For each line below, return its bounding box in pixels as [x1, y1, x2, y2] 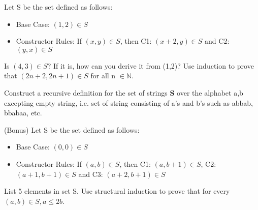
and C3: [78, 168, 103, 179]
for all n [90, 70, 116, 81]
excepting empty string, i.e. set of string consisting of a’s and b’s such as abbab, [4, 97, 253, 108]
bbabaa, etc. [4, 107, 42, 118]
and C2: [205, 36, 230, 46]
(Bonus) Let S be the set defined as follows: [4, 124, 140, 135]
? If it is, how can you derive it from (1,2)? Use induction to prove [47, 60, 254, 71]
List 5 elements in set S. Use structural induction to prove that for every [4, 186, 230, 196]
